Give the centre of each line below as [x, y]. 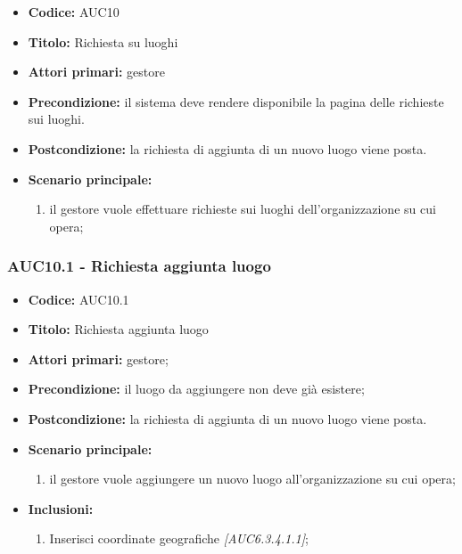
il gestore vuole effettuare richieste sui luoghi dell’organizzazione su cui [243, 209]
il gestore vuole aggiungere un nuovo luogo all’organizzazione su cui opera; [252, 479]
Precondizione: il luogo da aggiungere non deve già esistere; [196, 389]
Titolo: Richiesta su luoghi [103, 41]
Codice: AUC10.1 [78, 299]
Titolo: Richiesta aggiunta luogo [118, 329]
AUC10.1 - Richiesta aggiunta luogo [139, 266]
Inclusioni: [61, 508]
